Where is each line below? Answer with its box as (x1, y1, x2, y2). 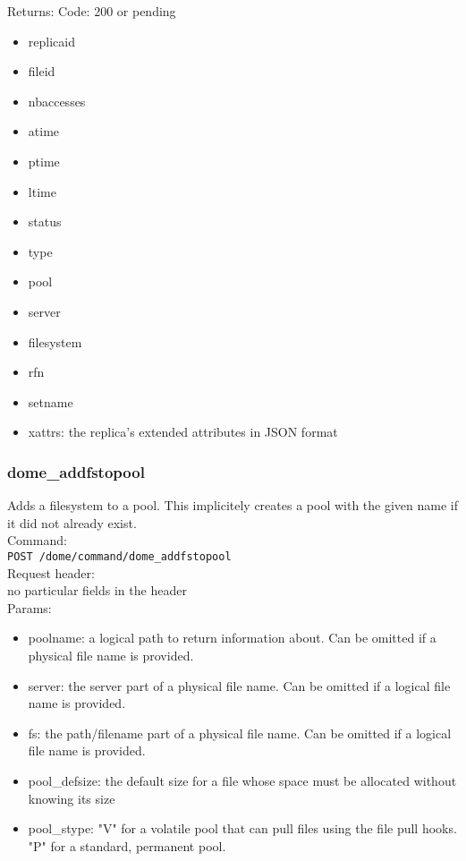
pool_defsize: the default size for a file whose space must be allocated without (28, 771, 457, 789)
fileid (28, 62, 55, 81)
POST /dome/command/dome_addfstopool (7, 550, 232, 563)
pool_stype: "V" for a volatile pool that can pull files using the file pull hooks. (28, 819, 457, 838)
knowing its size (28, 789, 115, 807)
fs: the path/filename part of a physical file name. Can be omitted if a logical (28, 723, 452, 742)
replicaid (28, 31, 75, 50)
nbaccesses (28, 91, 86, 110)
